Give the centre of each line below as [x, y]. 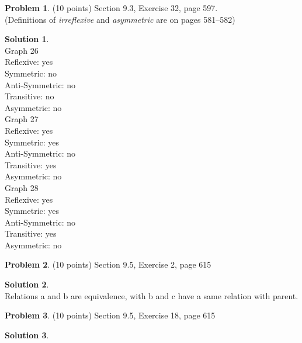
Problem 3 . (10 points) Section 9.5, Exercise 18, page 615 [110, 315]
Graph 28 [22, 187]
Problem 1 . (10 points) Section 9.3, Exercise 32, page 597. [111, 8]
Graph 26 [22, 50]
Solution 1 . [27, 39]
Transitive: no [29, 96]
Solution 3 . [27, 335]
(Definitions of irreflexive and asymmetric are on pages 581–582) [120, 19]
